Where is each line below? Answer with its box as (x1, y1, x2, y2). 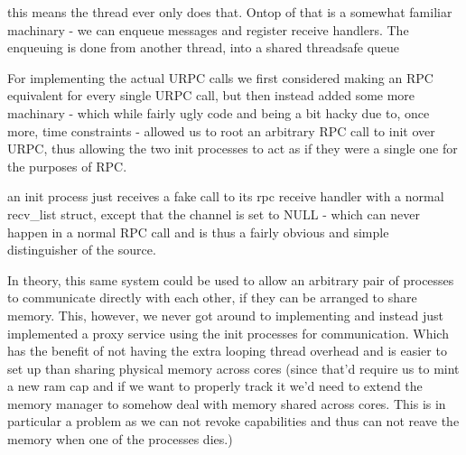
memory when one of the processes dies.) (7, 430, 233, 449)
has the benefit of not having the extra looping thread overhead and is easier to (7, 341, 447, 360)
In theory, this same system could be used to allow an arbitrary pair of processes (7, 270, 454, 289)
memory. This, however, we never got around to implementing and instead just (7, 305, 443, 324)
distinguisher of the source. (7, 240, 156, 259)
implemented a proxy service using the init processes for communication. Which (7, 323, 449, 342)
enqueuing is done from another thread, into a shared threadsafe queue (7, 38, 400, 57)
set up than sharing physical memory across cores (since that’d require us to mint (7, 358, 460, 377)
